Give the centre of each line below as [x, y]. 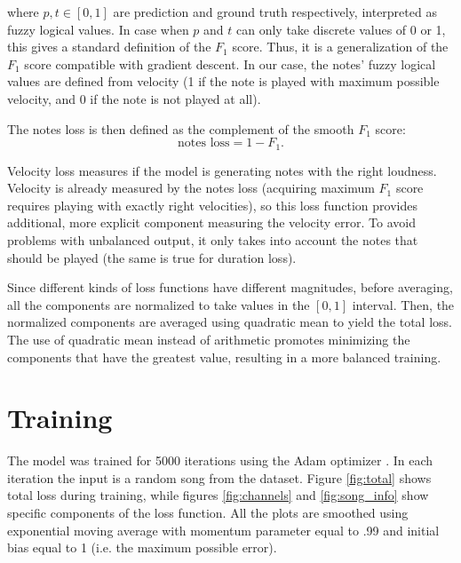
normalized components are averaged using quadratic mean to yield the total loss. [230, 322]
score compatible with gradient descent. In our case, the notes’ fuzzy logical [230, 63]
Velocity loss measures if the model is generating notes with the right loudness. [222, 170]
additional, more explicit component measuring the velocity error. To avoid [211, 222]
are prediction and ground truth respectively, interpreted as [275, 12]
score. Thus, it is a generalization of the [340, 47]
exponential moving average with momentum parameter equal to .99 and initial [223, 530]
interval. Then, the [403, 304]
